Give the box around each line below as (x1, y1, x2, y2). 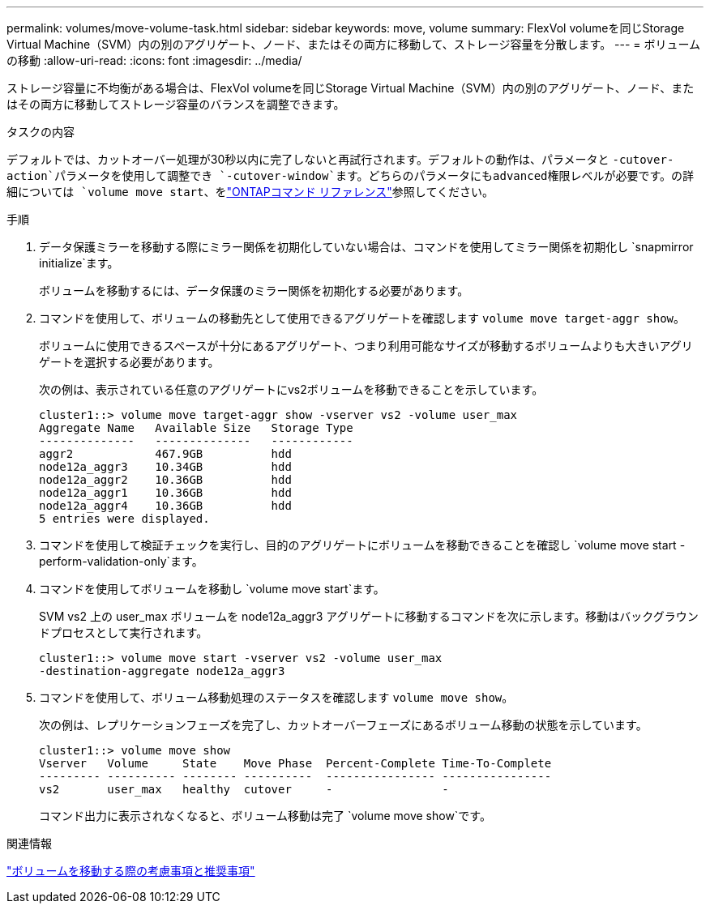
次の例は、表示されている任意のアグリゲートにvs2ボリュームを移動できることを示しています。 (39, 382, 544, 396)
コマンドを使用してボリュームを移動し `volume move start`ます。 (39, 582, 385, 596)
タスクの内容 (6, 125, 75, 139)
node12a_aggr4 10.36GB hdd (39, 499, 292, 512)
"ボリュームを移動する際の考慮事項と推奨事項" (6, 864, 255, 878)
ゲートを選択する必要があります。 (39, 355, 220, 369)
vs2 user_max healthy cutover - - (39, 783, 449, 796)
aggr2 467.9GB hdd (39, 447, 292, 460)
